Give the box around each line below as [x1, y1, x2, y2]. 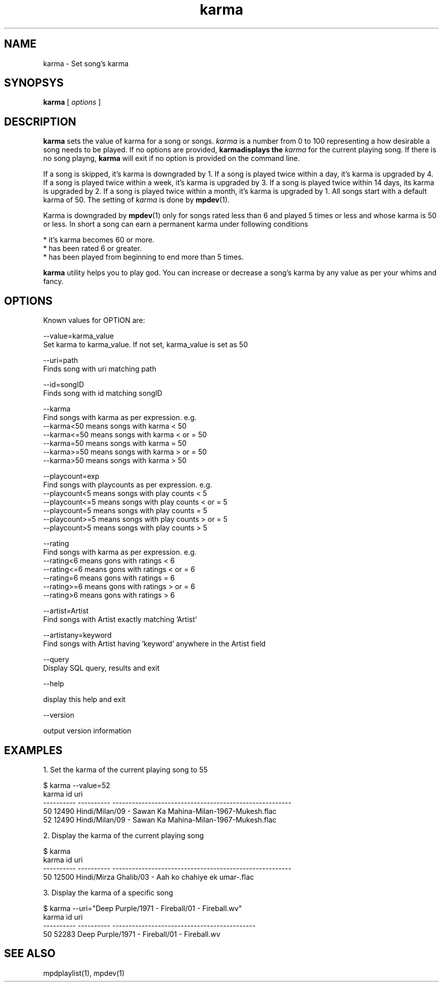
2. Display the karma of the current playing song [43, 831, 204, 840]
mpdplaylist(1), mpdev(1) [43, 968, 125, 977]
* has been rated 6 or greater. [43, 244, 142, 253]
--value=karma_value [43, 332, 114, 341]
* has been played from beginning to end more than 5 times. [43, 253, 244, 262]
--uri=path [43, 356, 78, 365]
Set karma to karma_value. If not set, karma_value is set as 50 [43, 340, 248, 349]
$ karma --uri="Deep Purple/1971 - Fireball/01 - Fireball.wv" [43, 903, 242, 913]
